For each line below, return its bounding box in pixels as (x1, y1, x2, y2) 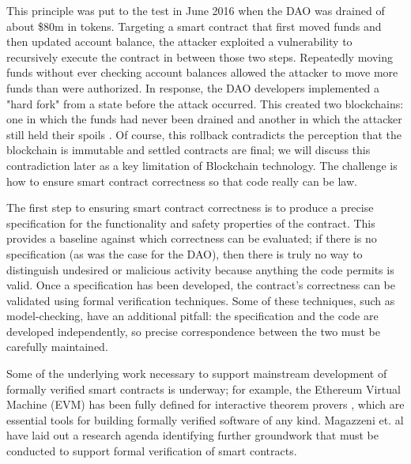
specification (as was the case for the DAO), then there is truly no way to (6, 245, 363, 262)
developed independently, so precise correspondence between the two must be (6, 323, 380, 339)
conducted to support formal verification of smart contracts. (6, 443, 297, 459)
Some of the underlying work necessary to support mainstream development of (6, 365, 387, 382)
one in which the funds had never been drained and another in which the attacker (6, 111, 402, 127)
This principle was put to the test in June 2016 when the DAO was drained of (6, 2, 385, 18)
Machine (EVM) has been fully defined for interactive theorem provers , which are (6, 396, 405, 413)
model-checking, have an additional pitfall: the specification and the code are (6, 307, 379, 324)
